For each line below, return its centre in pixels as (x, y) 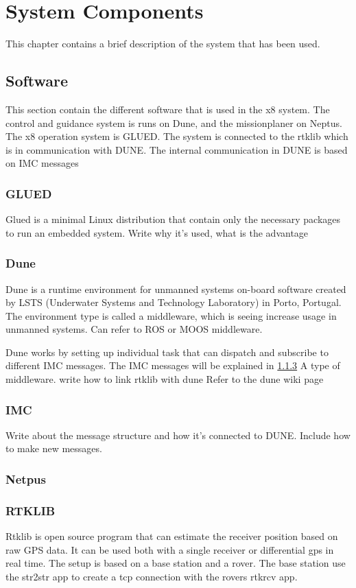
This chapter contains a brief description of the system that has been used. (163, 44)
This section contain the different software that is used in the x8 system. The (168, 109)
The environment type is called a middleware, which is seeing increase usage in (171, 315)
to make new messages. (54, 448)
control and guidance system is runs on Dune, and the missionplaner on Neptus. (174, 122)
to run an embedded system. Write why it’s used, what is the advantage (157, 232)
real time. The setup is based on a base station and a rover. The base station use (176, 563)
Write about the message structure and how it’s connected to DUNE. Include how (178, 435)
